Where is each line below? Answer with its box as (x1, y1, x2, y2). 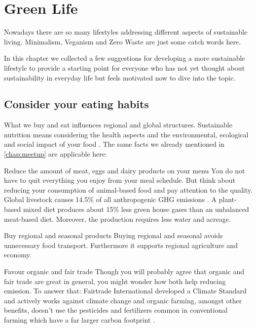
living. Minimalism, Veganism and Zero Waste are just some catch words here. (4, 36, 241, 46)
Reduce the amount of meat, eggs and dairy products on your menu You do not (4, 165, 245, 175)
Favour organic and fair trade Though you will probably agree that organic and (4, 266, 245, 277)
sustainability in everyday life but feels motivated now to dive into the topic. (4, 72, 236, 82)
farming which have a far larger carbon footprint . (4, 314, 155, 325)
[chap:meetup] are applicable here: (4, 149, 107, 159)
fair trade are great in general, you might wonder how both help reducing (4, 276, 226, 286)
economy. (4, 249, 32, 260)
